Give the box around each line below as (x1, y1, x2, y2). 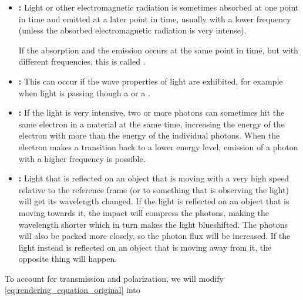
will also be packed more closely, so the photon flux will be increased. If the (18, 230, 291, 242)
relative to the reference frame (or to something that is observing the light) (18, 183, 289, 195)
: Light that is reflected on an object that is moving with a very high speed (18, 172, 289, 184)
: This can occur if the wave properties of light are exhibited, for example (18, 75, 283, 87)
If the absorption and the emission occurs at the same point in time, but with (18, 43, 298, 56)
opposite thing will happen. (18, 252, 117, 265)
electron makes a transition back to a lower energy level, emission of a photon (18, 140, 298, 153)
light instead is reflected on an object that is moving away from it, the (18, 241, 272, 253)
